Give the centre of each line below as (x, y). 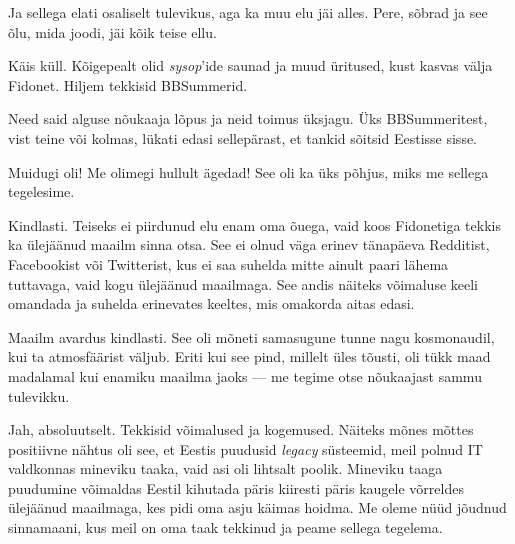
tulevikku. (39, 395)
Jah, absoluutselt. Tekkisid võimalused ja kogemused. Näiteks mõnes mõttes (241, 429)
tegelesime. (41, 191)
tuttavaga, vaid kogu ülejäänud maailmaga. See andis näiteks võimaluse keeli (243, 283)
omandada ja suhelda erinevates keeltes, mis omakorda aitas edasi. (211, 303)
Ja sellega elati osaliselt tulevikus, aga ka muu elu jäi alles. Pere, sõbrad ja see (248, 12)
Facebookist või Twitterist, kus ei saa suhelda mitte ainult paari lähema (228, 263)
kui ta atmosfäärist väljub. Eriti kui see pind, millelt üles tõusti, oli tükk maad (249, 356)
